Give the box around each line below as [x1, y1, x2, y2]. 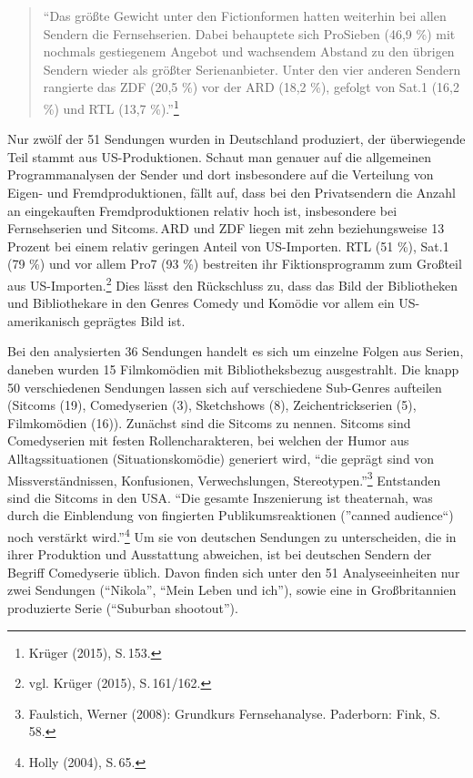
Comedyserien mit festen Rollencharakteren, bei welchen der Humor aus [7, 431, 409, 450]
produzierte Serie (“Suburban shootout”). [7, 599, 238, 618]
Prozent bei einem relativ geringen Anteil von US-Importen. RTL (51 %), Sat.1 [7, 236, 449, 255]
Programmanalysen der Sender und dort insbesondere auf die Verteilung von [7, 165, 434, 184]
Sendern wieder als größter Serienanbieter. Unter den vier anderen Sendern [43, 59, 461, 78]
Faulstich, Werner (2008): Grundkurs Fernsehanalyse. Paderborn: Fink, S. [28, 703, 441, 722]
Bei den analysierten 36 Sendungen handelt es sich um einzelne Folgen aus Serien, [7, 342, 464, 361]
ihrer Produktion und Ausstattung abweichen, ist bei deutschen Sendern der [7, 545, 432, 564]
